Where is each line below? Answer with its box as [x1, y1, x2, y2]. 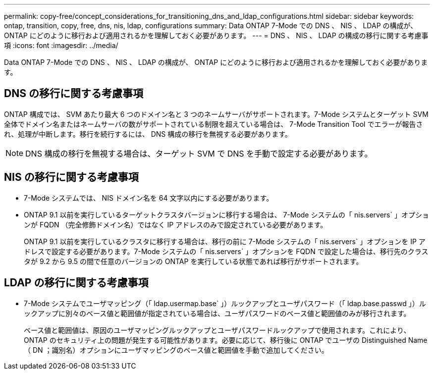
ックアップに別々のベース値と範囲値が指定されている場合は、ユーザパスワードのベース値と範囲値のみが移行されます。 [24, 309, 411, 318]
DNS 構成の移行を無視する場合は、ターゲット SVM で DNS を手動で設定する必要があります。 [25, 148, 373, 159]
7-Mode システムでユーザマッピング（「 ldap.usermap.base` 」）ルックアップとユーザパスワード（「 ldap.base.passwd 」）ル [24, 299, 426, 308]
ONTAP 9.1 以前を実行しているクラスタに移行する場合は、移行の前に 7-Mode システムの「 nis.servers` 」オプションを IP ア [24, 237, 426, 246]
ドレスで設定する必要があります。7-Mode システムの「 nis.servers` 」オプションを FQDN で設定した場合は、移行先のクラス [24, 247, 429, 256]
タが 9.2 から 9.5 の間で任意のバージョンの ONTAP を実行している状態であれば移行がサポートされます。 [24, 257, 363, 266]
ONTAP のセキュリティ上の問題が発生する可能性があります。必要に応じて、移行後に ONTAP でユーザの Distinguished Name [24, 335, 428, 344]
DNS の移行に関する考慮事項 [4, 87, 143, 100]
